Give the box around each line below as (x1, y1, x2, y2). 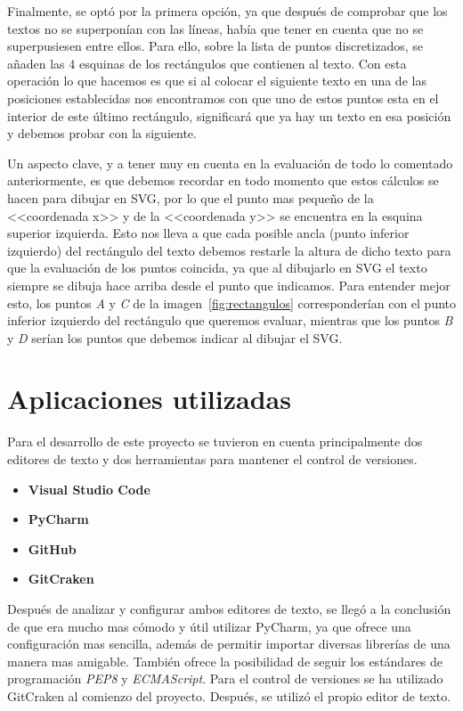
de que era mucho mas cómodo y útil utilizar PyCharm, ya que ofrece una (7, 617, 411, 635)
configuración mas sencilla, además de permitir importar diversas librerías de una (7, 634, 451, 653)
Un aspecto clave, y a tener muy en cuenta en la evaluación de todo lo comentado (7, 153, 453, 172)
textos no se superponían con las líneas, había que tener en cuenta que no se (7, 19, 424, 37)
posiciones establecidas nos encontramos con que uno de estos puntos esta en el (7, 88, 439, 107)
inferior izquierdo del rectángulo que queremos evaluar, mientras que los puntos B (7, 311, 453, 330)
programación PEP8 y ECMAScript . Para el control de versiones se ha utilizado (7, 669, 443, 688)
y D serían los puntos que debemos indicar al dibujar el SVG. (7, 328, 343, 347)
